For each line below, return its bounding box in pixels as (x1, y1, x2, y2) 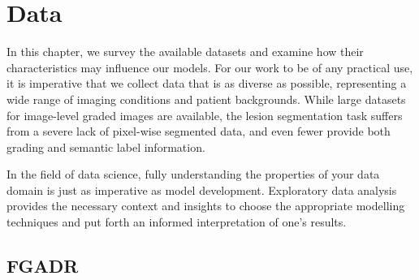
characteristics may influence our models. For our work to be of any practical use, (6, 58, 413, 75)
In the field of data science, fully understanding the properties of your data (6, 166, 380, 183)
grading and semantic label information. (6, 138, 205, 155)
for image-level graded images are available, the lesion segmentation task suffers (6, 106, 403, 123)
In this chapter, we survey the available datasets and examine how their (6, 43, 364, 60)
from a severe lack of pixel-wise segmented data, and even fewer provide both (6, 123, 391, 140)
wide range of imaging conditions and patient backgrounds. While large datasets (6, 90, 406, 107)
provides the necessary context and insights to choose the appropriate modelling (6, 197, 405, 214)
